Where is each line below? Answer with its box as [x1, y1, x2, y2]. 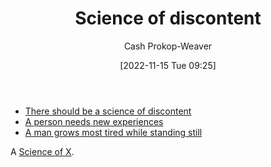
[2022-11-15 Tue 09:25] [119, 59, 217, 71]
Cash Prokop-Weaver [123, 40, 213, 52]
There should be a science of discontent [24, 105, 192, 117]
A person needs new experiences [24, 115, 164, 127]
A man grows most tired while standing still [24, 126, 203, 138]
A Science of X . [10, 145, 75, 157]
